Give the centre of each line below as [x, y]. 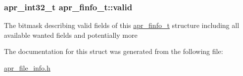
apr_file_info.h [27, 68]
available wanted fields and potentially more [71, 35]
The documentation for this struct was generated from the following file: [114, 51]
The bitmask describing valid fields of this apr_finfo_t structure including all [122, 25]
